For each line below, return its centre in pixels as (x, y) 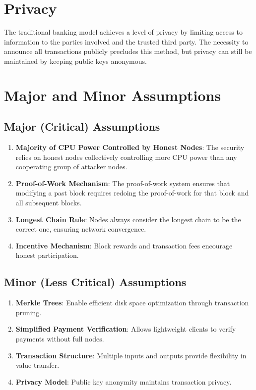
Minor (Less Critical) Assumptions (95, 282)
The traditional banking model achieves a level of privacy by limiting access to (123, 32)
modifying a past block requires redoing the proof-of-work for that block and (132, 193)
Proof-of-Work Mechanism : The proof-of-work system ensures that (123, 183)
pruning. (29, 312)
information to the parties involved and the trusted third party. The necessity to (126, 41)
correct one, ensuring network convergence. (81, 229)
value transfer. (37, 365)
